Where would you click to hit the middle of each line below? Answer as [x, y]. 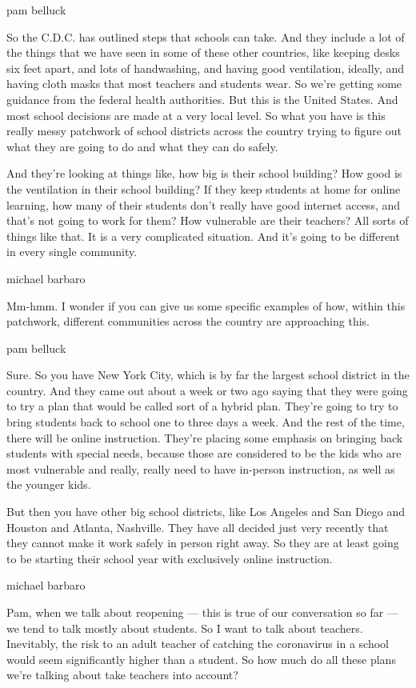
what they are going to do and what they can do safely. [142, 146]
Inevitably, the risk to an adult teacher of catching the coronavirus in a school [198, 644]
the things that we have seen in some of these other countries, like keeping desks [203, 52]
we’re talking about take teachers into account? [122, 675]
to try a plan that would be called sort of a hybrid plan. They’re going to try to [202, 406]
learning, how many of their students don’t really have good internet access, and [204, 204]
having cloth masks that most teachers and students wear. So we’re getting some [204, 84]
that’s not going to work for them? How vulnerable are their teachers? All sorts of [208, 220]
